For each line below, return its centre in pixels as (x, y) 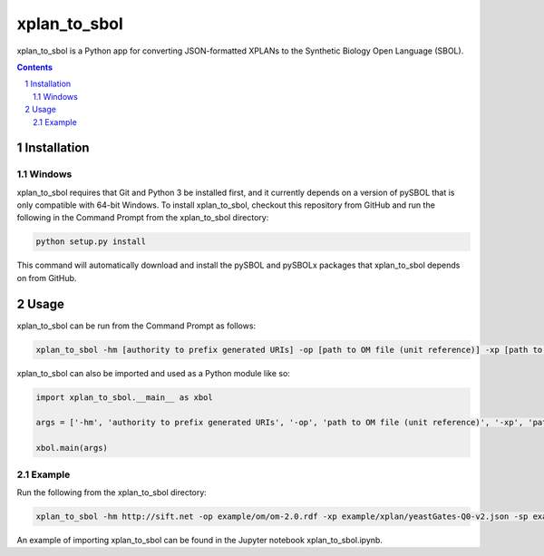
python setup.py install (91, 242)
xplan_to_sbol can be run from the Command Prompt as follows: (136, 326)
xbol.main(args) (72, 448)
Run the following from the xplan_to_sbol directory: (112, 492)
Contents (35, 67)
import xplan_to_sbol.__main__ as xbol (124, 397)
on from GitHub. (47, 278)
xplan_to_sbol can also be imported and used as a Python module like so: (153, 373)
